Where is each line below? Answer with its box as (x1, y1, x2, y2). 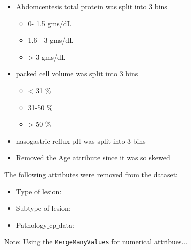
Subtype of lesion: (16, 203, 71, 213)
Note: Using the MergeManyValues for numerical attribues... (4, 236, 188, 247)
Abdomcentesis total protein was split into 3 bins (16, 1, 167, 11)
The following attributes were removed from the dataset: (4, 169, 178, 179)
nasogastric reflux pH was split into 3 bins (16, 135, 146, 146)
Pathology (16, 219, 47, 230)
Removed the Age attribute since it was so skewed (16, 152, 170, 163)
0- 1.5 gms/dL (28, 18, 72, 28)
